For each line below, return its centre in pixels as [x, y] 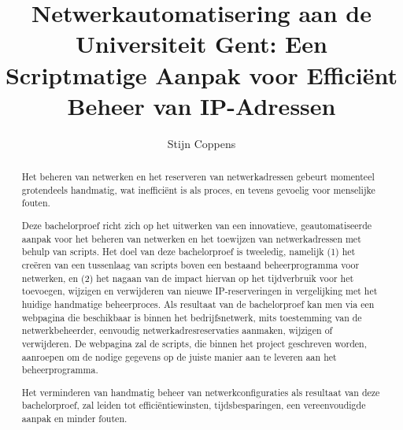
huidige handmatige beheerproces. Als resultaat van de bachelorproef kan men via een [198, 304]
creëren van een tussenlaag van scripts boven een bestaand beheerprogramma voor [190, 264]
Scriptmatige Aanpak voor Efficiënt [201, 74]
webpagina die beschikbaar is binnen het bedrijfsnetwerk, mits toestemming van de [192, 317]
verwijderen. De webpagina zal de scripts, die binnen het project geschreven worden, [194, 343]
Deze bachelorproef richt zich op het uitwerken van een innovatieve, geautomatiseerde [197, 225]
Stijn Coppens [201, 143]
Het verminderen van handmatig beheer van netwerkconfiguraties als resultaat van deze [201, 392]
